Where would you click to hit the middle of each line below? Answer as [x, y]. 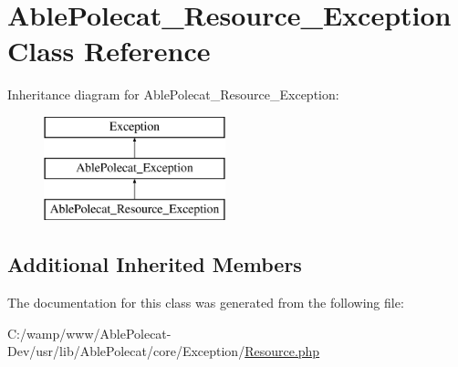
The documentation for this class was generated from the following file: [206, 303]
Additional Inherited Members [155, 264]
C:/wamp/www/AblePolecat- [89, 333]
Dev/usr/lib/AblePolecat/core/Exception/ [126, 351]
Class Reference [109, 51]
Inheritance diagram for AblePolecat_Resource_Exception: [173, 94]
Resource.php [282, 351]
